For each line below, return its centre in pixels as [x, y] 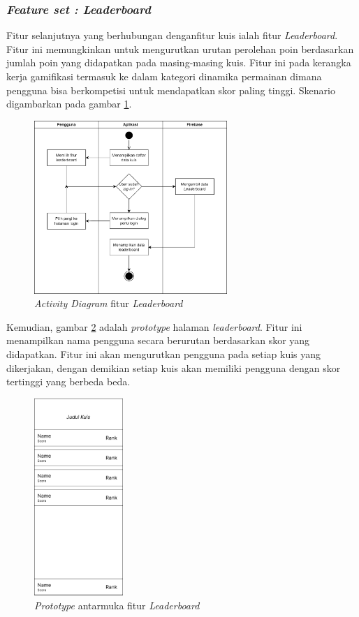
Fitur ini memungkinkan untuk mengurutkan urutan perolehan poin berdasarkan [180, 49]
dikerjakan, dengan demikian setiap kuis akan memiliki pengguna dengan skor [174, 367]
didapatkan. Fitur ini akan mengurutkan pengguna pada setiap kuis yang [164, 354]
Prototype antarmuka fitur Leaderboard [117, 605]
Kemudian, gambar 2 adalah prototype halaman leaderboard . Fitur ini [154, 326]
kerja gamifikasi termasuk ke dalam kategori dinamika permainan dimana [164, 76]
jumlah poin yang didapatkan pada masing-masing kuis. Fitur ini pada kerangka [179, 62]
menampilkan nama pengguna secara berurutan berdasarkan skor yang [158, 340]
